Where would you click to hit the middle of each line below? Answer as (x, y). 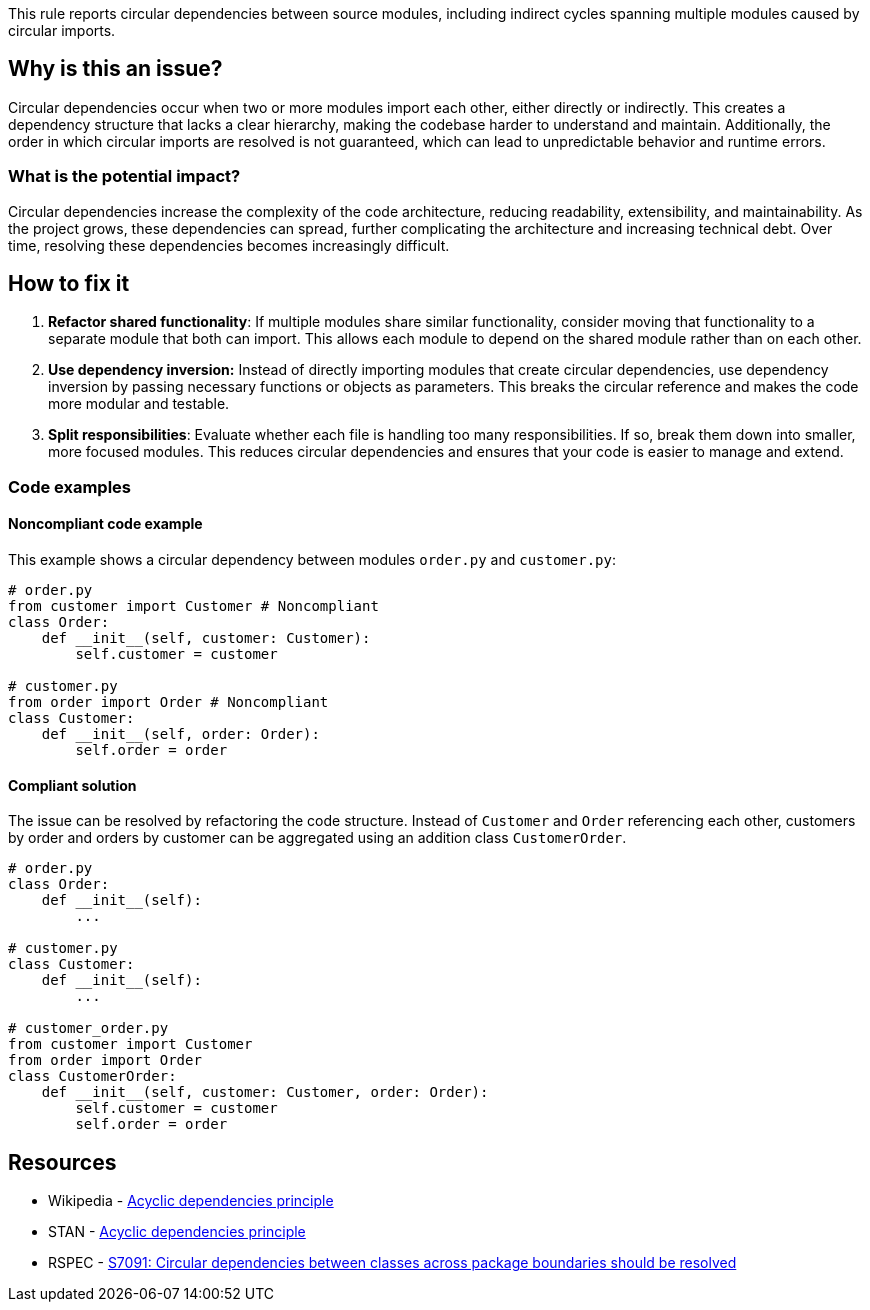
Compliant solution (72, 785)
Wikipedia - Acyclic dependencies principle (191, 1201)
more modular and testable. (139, 404)
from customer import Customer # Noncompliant (193, 606)
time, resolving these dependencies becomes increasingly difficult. (229, 245)
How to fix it (69, 284)
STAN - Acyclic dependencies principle (177, 1232)
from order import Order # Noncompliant (168, 702)
